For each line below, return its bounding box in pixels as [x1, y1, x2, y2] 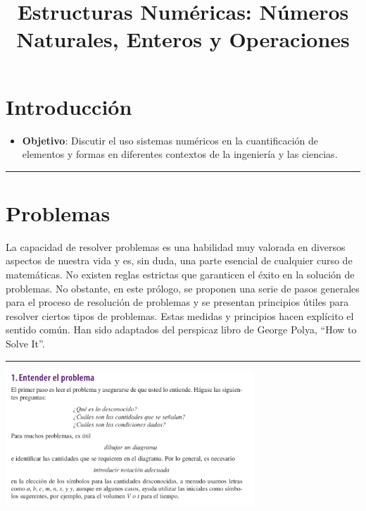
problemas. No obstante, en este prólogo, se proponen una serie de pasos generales [6, 281, 360, 295]
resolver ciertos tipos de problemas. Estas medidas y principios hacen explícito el [6, 308, 354, 323]
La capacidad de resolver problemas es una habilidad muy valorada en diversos [6, 239, 346, 254]
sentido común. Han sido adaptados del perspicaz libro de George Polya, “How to [6, 322, 357, 337]
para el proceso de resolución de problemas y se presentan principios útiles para [6, 295, 349, 309]
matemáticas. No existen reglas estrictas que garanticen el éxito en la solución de [6, 267, 355, 281]
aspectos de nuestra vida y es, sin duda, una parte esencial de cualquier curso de [6, 253, 353, 268]
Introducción [6, 92, 132, 121]
